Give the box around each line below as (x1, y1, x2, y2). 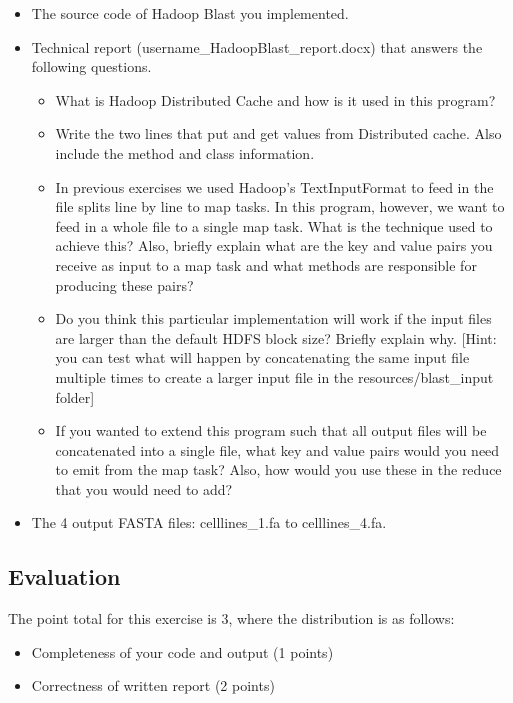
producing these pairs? (55, 274, 194, 295)
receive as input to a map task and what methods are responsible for (55, 254, 477, 275)
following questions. (31, 56, 152, 77)
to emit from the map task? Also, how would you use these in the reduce (55, 459, 502, 480)
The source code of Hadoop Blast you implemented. (31, 3, 349, 23)
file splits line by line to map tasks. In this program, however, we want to (55, 196, 505, 217)
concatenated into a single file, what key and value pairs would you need (55, 439, 500, 460)
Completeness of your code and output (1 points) (31, 641, 334, 662)
